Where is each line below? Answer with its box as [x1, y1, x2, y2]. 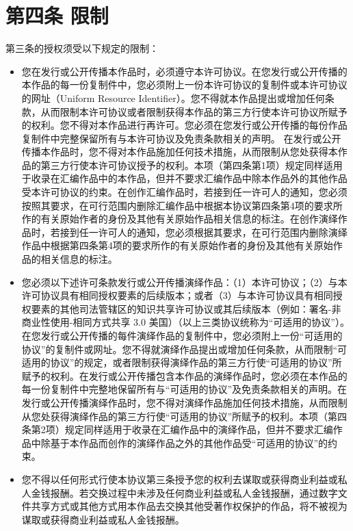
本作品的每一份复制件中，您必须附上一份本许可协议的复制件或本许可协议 [21, 77, 348, 92]
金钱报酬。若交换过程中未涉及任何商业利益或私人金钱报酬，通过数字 [31, 485, 338, 500]
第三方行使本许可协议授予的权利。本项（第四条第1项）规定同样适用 [40, 157, 343, 172]
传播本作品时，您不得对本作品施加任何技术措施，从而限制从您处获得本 [21, 144, 338, 159]
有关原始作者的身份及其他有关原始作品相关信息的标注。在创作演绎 [40, 211, 338, 226]
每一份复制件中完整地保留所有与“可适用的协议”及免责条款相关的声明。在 [21, 382, 348, 396]
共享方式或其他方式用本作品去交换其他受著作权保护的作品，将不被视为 [31, 499, 348, 513]
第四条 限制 [5, 1, 109, 29]
